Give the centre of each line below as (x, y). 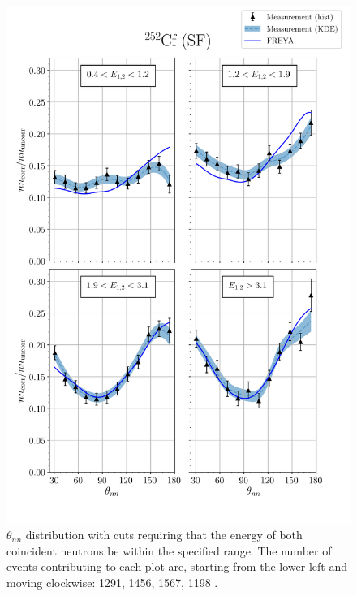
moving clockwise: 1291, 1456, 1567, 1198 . (112, 582)
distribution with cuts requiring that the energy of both (164, 535)
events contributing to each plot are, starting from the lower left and (177, 566)
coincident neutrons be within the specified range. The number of (169, 550)
